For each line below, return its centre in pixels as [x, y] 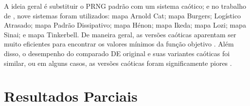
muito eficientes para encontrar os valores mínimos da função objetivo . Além [119, 44]
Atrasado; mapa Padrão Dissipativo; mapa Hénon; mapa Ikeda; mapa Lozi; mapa [125, 25]
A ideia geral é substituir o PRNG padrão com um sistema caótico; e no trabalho [125, 6]
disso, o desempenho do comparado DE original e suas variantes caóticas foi [117, 53]
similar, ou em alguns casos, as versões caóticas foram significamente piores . [118, 63]
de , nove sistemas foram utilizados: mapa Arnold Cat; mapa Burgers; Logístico [123, 15]
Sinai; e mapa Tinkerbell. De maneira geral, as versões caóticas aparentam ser [120, 34]
